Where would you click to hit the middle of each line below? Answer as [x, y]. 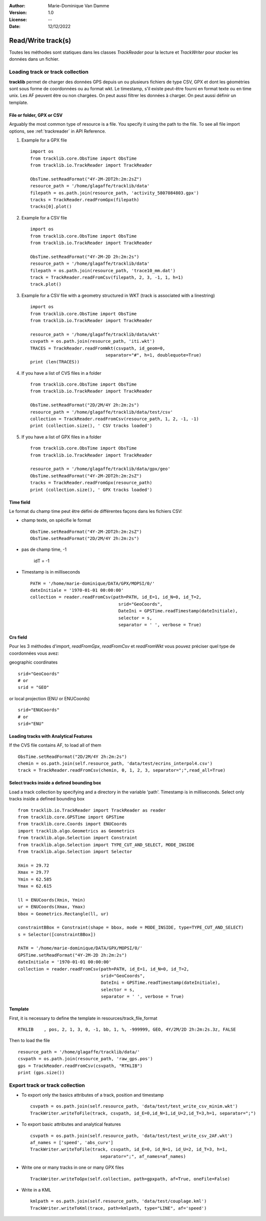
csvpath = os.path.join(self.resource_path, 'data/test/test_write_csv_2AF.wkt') [132, 1136]
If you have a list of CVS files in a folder [61, 373]
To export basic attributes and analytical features [71, 1124]
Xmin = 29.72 [33, 865]
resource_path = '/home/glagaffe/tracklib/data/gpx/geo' [100, 469]
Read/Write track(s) [40, 40]
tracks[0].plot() [51, 207]
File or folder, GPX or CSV [36, 115]
